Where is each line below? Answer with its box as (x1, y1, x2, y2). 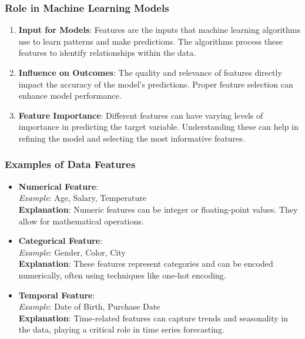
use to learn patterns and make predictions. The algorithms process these (18, 35, 283, 47)
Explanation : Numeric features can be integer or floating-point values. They (18, 203, 298, 215)
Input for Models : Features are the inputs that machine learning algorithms (18, 24, 301, 36)
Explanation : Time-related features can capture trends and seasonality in (18, 311, 289, 324)
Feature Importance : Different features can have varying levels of (18, 109, 263, 121)
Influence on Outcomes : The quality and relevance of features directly (18, 66, 282, 78)
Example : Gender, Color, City (18, 246, 126, 258)
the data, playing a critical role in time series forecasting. (18, 323, 224, 335)
